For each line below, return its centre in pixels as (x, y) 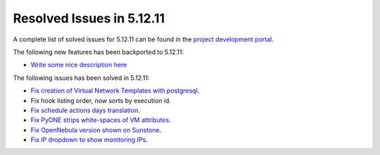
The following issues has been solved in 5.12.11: (81, 78)
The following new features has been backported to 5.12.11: (99, 52)
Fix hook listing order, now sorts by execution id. (101, 100)
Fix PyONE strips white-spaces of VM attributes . (101, 120)
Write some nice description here (79, 65)
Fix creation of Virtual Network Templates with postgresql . (115, 90)
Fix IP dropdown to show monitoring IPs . (89, 140)
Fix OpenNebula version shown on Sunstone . (96, 130)
